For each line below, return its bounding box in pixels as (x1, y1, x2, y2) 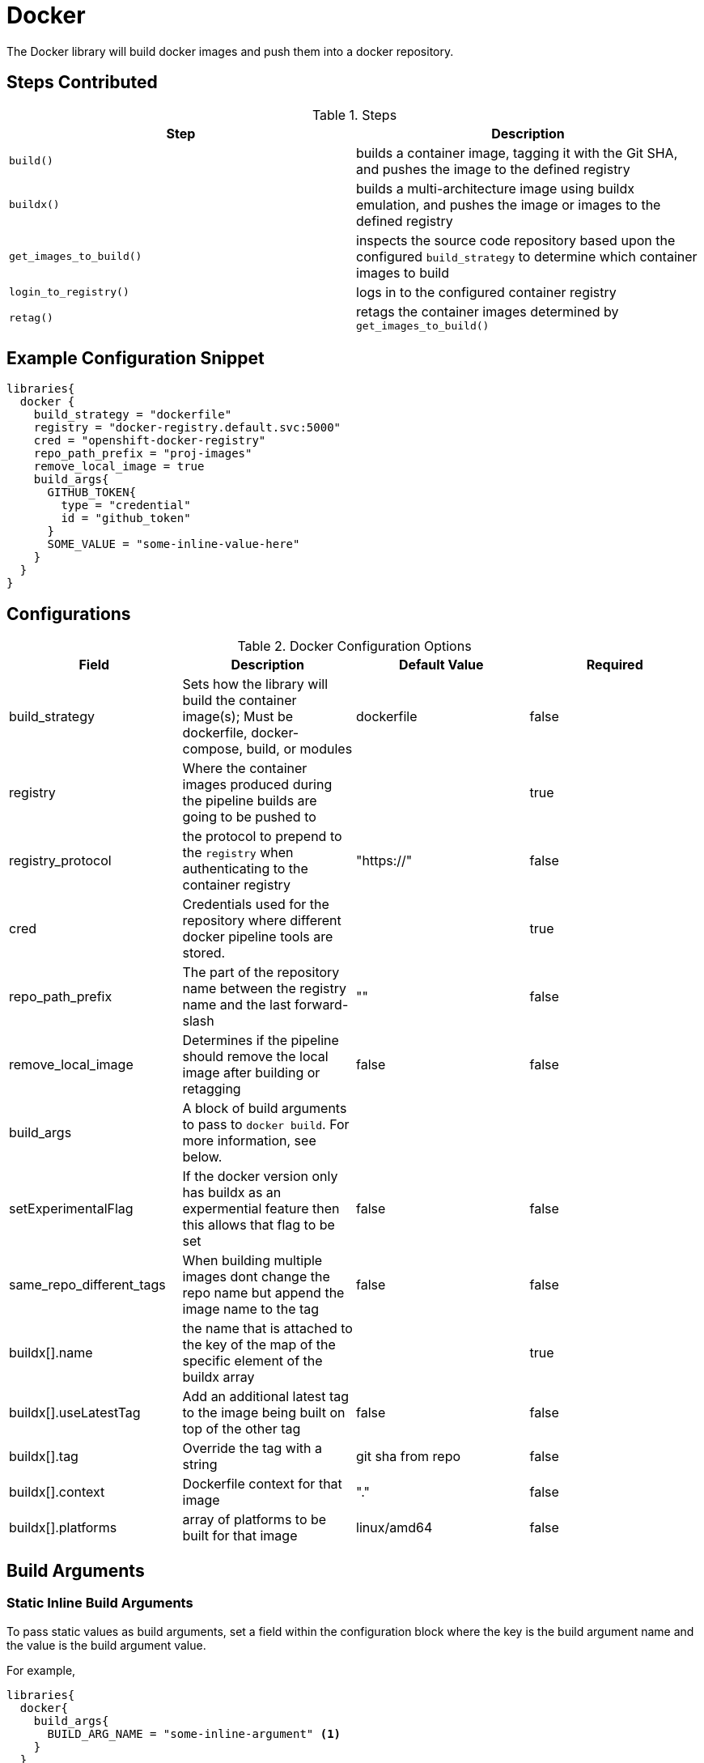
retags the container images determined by (356, 303, 619, 320)
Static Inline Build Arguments (6, 1595, 193, 1612)
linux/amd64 (356, 1519, 433, 1536)
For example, (6, 1663, 76, 1677)
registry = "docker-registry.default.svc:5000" (33, 421, 341, 435)
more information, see (182, 1132, 316, 1149)
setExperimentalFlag (9, 1200, 134, 1217)
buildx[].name (9, 1345, 93, 1362)
